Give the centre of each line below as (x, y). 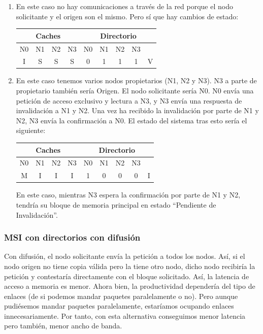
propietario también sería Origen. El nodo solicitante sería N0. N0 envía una (135, 91)
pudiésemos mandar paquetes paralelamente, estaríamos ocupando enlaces (119, 306)
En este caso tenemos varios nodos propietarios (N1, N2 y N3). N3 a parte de (136, 80)
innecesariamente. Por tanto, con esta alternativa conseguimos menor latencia (125, 315)
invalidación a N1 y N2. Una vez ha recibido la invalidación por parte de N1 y (137, 110)
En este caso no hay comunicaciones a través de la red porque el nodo (124, 6)
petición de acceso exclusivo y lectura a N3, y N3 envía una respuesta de (129, 100)
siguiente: (31, 130)
